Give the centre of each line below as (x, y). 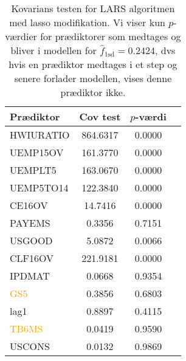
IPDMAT (30, 276)
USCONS (30, 346)
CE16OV (29, 205)
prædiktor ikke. (93, 92)
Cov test (100, 116)
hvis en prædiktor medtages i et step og (93, 64)
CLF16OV (32, 258)
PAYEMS (30, 223)
